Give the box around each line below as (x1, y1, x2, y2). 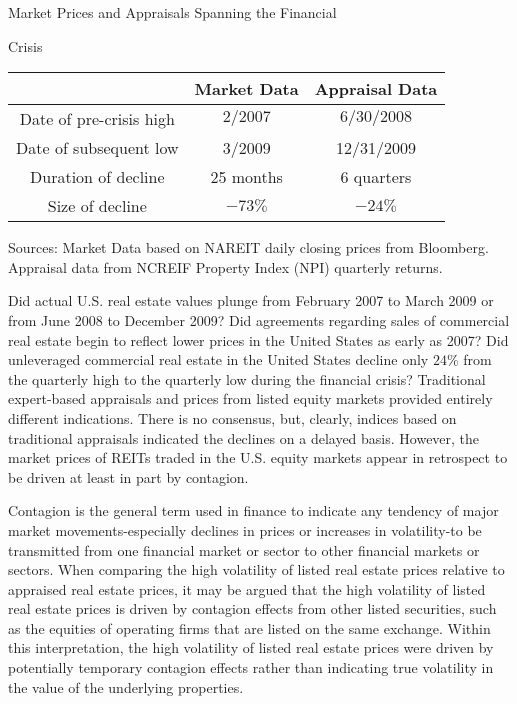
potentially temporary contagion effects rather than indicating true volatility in (8, 657, 494, 678)
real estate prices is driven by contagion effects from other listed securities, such (8, 598, 497, 619)
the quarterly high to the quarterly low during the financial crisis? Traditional (8, 368, 486, 389)
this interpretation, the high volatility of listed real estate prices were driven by (8, 637, 494, 658)
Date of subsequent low (16, 136, 179, 160)
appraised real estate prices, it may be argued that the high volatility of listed (8, 578, 486, 599)
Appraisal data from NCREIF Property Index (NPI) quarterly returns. (8, 256, 443, 277)
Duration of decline (30, 165, 165, 189)
